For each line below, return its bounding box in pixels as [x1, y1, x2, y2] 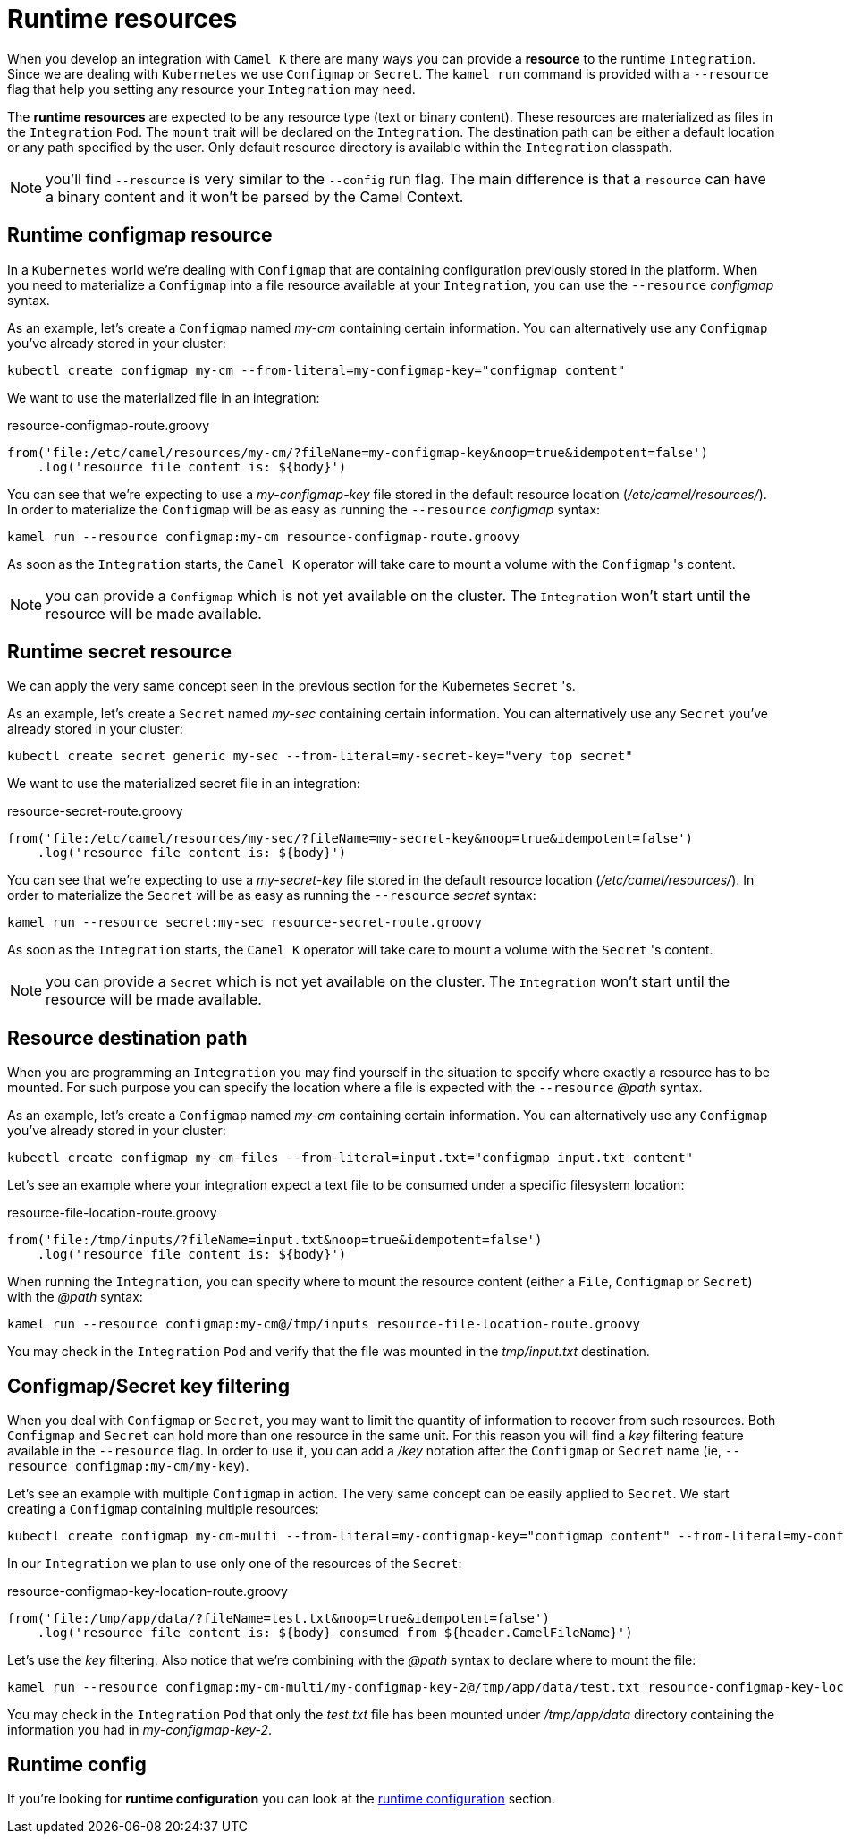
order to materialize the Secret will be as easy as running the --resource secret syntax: [7, 887, 536, 904]
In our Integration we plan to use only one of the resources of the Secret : [7, 1556, 462, 1572]
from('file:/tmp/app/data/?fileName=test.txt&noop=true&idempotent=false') [7, 1611, 550, 1626]
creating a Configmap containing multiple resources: [7, 1501, 319, 1517]
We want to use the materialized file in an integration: [7, 389, 320, 405]
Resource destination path [7, 1026, 248, 1049]
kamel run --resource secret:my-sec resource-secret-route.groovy [7, 915, 483, 930]
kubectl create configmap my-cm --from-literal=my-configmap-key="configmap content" [7, 362, 626, 378]
